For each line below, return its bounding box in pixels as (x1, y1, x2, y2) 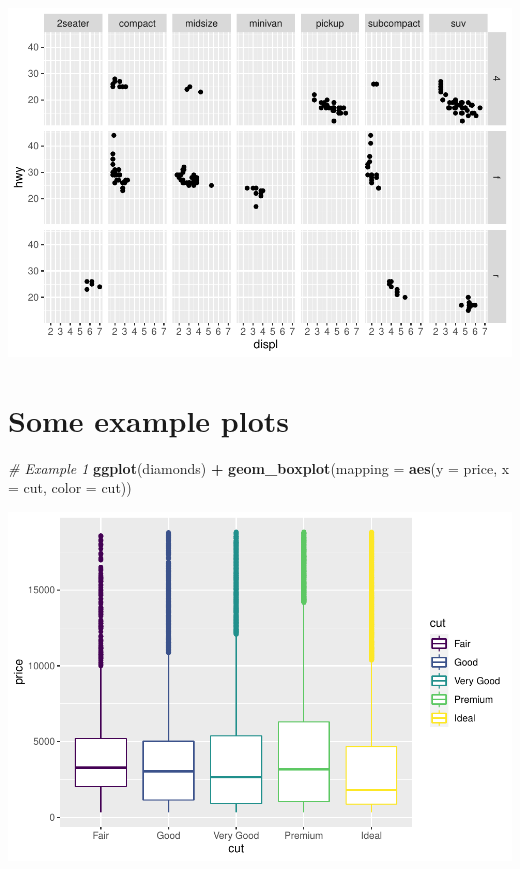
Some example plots (8, 399, 289, 440)
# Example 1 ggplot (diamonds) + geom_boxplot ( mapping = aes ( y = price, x (8, 457, 510, 478)
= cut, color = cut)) (8, 477, 132, 498)
